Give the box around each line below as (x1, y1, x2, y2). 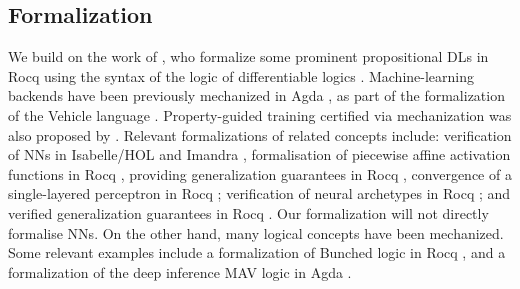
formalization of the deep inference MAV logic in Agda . (8, 261, 352, 282)
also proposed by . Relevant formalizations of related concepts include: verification (8, 124, 512, 145)
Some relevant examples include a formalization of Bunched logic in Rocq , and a (8, 242, 506, 263)
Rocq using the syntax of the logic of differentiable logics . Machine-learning (8, 65, 475, 86)
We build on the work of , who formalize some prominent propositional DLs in (8, 46, 489, 67)
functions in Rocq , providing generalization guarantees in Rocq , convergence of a (8, 163, 512, 184)
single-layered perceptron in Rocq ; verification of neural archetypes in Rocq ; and (8, 183, 511, 204)
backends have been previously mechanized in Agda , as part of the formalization (8, 85, 505, 106)
